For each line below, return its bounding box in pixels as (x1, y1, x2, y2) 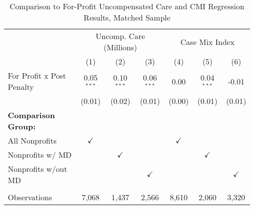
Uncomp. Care (95, 30, 145, 42)
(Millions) (104, 42, 137, 53)
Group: (8, 121, 36, 132)
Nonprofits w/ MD (8, 149, 72, 160)
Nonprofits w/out (8, 163, 67, 174)
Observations (8, 191, 52, 203)
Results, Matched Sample (84, 12, 170, 23)
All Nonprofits (8, 135, 57, 146)
